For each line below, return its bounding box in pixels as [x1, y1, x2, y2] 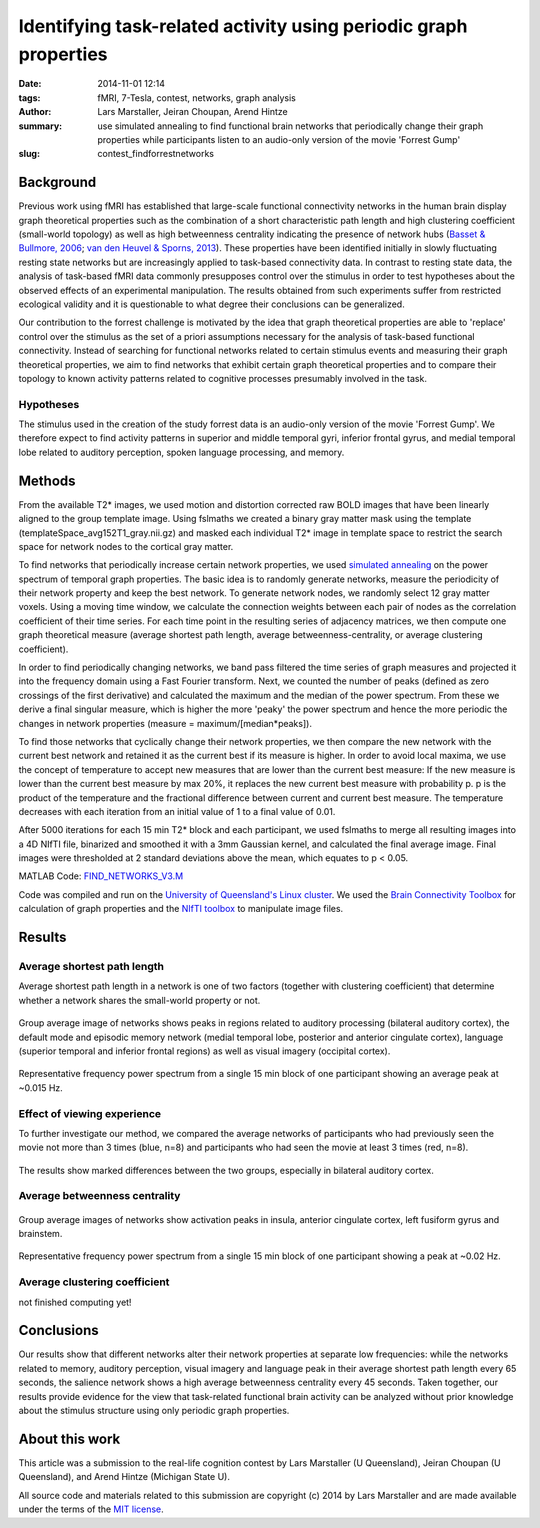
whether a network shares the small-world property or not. [18, 994, 261, 1006]
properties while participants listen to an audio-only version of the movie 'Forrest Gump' [97, 133, 461, 145]
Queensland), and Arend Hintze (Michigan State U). [18, 1471, 230, 1483]
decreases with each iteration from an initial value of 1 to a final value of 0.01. [18, 805, 336, 817]
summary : [18, 120, 63, 132]
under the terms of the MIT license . [18, 1503, 164, 1515]
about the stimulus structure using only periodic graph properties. [18, 1405, 290, 1417]
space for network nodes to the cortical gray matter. [18, 540, 234, 552]
